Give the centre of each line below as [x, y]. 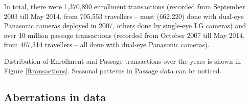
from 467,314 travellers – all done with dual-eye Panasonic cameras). [107, 44]
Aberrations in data [55, 96]
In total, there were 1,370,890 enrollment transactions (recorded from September [125, 6]
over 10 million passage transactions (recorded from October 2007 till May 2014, [125, 35]
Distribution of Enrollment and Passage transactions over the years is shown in [123, 61]
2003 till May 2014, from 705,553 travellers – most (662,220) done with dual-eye [124, 16]
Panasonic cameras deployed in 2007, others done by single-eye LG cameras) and [125, 26]
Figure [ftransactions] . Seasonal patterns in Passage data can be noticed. [113, 70]
